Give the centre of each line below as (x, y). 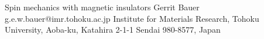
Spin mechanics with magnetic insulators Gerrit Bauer (102, 7)
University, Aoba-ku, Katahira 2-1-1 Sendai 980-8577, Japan (113, 30)
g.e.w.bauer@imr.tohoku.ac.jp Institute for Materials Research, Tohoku (132, 18)
